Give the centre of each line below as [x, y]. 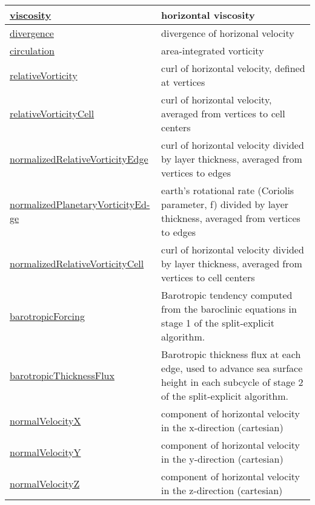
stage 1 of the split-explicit [218, 323]
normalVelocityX [45, 420]
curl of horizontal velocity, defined [233, 68]
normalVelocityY [45, 452]
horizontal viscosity [208, 15]
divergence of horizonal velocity [228, 33]
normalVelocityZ [45, 483]
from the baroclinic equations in [229, 309]
